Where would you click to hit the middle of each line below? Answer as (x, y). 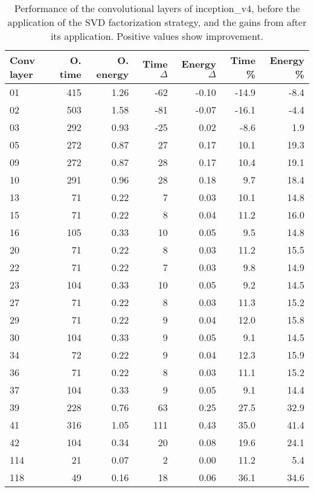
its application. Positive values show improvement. (157, 36)
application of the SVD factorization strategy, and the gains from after (157, 22)
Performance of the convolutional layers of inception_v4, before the (157, 8)
